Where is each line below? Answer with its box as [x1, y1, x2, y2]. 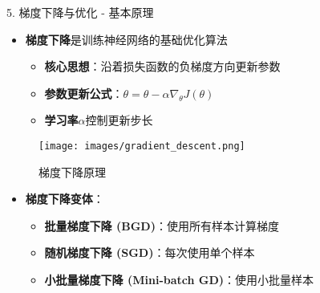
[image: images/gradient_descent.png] [38, 140, 245, 152]
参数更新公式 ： [44, 84, 124, 101]
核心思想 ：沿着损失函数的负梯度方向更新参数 [44, 58, 281, 75]
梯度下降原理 [38, 163, 106, 180]
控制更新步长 [85, 112, 153, 128]
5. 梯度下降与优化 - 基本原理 [6, 4, 154, 20]
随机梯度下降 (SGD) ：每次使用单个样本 [44, 244, 255, 261]
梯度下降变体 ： [25, 190, 104, 207]
